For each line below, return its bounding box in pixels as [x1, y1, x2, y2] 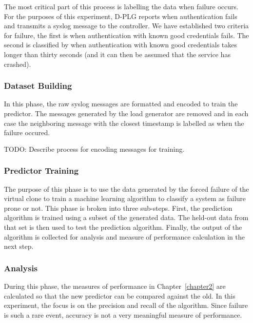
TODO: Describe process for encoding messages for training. [4, 143, 185, 154]
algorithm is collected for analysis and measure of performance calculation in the [4, 231, 245, 242]
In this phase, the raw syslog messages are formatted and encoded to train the [4, 99, 238, 109]
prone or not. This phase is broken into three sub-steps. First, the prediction [4, 202, 233, 213]
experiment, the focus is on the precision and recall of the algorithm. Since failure [4, 300, 248, 310]
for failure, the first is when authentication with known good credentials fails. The [4, 30, 249, 40]
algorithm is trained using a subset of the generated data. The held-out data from [4, 212, 249, 222]
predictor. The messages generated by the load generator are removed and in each [4, 108, 249, 118]
